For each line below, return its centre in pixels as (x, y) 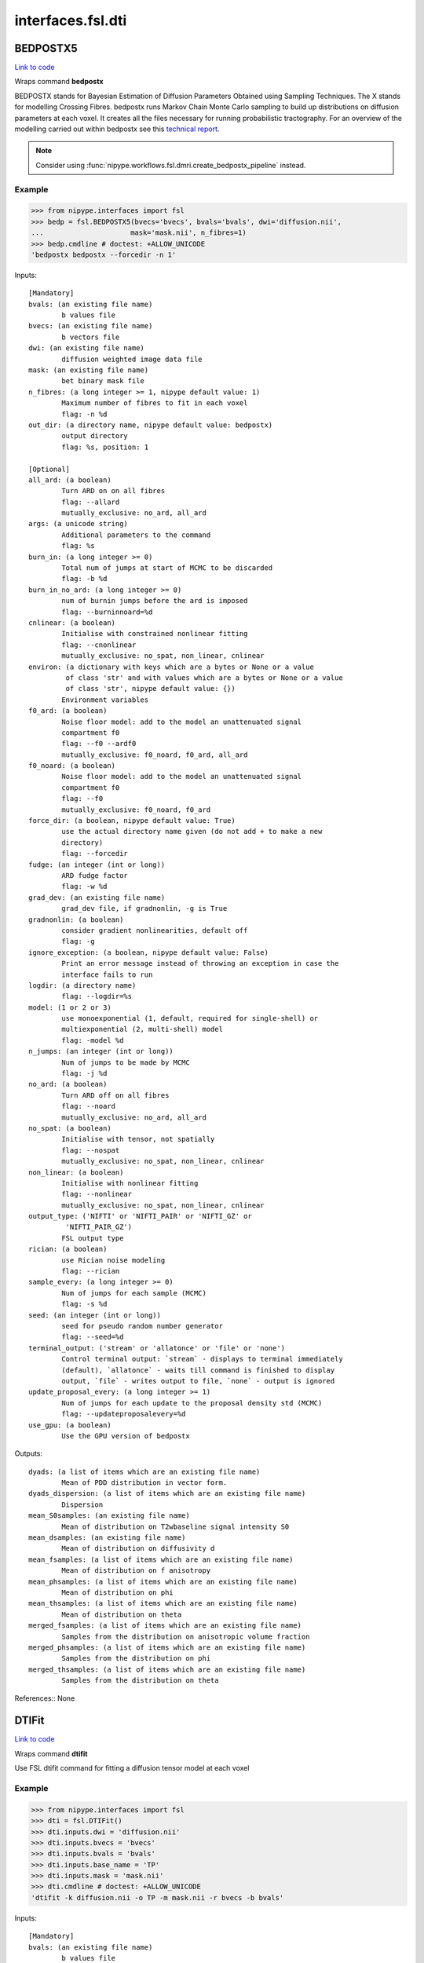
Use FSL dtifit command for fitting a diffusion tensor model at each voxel (132, 1768)
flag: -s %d (84, 1304)
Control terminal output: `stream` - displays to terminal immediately (202, 1359)
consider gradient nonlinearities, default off (155, 930)
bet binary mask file (103, 381)
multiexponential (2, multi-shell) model (143, 1029)
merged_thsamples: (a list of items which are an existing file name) (167, 1669)
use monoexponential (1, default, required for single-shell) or (190, 1018)
